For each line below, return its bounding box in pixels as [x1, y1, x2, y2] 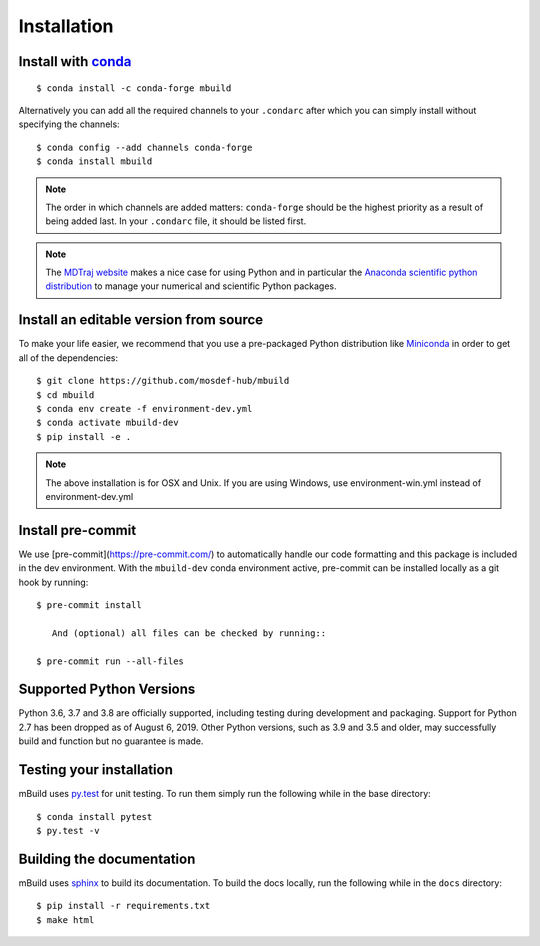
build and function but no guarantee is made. [18, 735, 204, 747]
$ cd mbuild [36, 389, 95, 400]
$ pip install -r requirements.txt [36, 900, 211, 912]
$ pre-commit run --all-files [36, 655, 185, 667]
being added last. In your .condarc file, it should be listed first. [45, 215, 307, 227]
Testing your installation [18, 761, 174, 779]
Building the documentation [18, 850, 196, 867]
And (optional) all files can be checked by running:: [51, 627, 327, 639]
